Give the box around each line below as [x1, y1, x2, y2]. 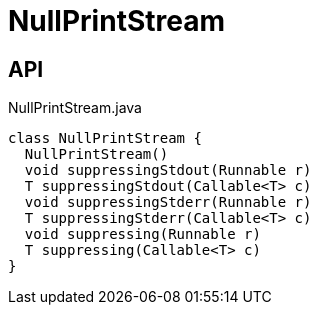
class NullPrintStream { [8, 130, 202, 147]
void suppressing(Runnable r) [24, 226, 261, 243]
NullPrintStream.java [8, 99, 142, 117]
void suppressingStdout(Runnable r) [24, 162, 312, 179]
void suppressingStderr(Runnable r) [24, 194, 312, 211]
